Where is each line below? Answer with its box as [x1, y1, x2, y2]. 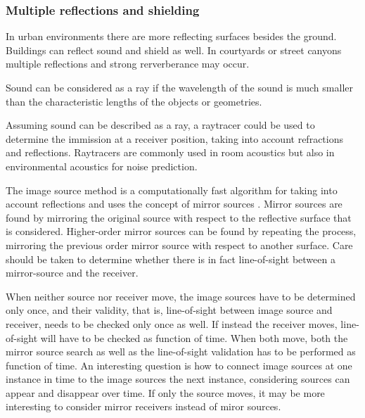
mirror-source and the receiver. [6, 265, 139, 280]
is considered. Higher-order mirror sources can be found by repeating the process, [6, 224, 357, 239]
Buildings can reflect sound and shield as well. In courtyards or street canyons [6, 42, 342, 57]
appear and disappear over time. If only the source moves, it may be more [6, 385, 325, 400]
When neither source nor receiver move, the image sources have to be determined [6, 289, 356, 303]
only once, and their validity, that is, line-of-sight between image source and [6, 303, 333, 317]
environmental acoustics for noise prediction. [6, 158, 198, 173]
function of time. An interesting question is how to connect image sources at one [6, 357, 352, 372]
